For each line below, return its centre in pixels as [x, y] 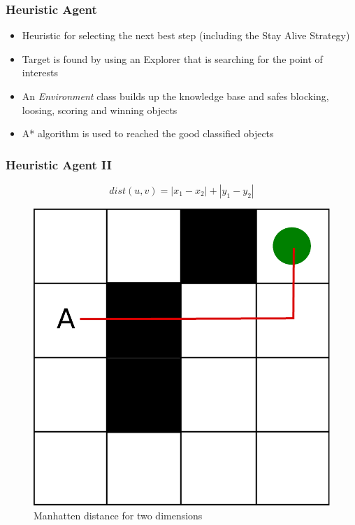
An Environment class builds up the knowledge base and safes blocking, [175, 96]
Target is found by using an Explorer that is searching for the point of [172, 58]
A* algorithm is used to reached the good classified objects [148, 133]
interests [40, 72]
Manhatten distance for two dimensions [118, 515]
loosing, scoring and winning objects [100, 110]
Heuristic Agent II [59, 164]
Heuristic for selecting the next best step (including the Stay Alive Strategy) [186, 35]
